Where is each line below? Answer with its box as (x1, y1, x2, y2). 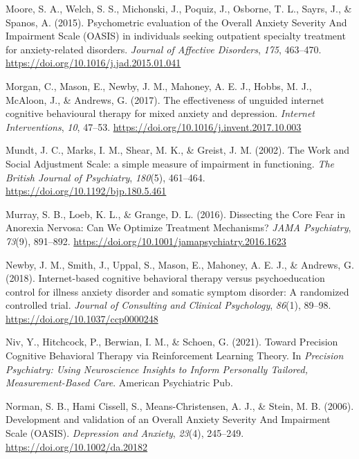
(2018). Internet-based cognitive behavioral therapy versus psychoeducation (6, 271, 325, 285)
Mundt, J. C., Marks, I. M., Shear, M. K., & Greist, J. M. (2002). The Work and (6, 143, 350, 157)
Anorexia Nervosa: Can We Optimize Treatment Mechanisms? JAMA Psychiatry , (6, 220, 351, 235)
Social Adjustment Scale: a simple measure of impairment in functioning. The (6, 156, 335, 170)
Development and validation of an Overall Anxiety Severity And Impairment (6, 412, 331, 426)
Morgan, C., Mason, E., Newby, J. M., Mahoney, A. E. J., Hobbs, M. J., (6, 78, 312, 93)
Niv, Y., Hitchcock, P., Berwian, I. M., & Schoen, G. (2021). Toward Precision (6, 334, 338, 349)
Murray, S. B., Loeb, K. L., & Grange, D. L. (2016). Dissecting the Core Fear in (6, 206, 346, 221)
